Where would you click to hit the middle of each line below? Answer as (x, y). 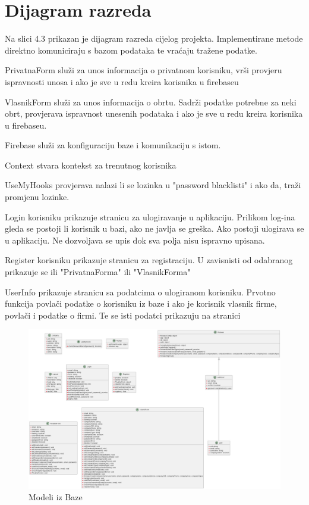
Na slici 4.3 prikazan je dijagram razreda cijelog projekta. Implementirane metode (154, 38)
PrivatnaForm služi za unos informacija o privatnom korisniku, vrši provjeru (144, 70)
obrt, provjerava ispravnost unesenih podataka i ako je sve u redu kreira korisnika (154, 113)
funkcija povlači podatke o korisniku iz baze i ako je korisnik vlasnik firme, (141, 303)
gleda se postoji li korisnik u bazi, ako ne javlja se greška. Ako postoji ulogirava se (154, 228)
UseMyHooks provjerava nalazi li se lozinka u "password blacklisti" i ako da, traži (153, 185)
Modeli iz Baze (56, 497)
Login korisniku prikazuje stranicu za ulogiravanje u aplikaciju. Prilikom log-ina (150, 216)
